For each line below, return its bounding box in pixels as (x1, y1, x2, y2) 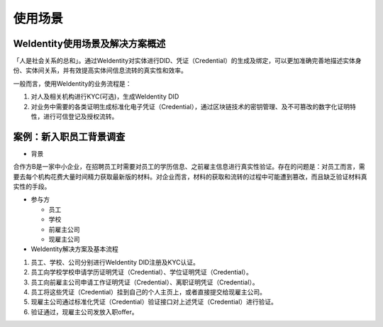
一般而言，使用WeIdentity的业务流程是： (13, 79, 132, 88)
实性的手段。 (13, 182, 51, 191)
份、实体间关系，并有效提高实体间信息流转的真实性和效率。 (13, 66, 187, 74)
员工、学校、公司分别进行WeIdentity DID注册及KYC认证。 (30, 257, 200, 266)
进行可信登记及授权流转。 (43, 112, 118, 121)
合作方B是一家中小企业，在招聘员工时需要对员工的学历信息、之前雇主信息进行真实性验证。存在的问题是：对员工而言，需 (13, 162, 365, 171)
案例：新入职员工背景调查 (13, 131, 126, 143)
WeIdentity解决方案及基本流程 (30, 245, 118, 253)
